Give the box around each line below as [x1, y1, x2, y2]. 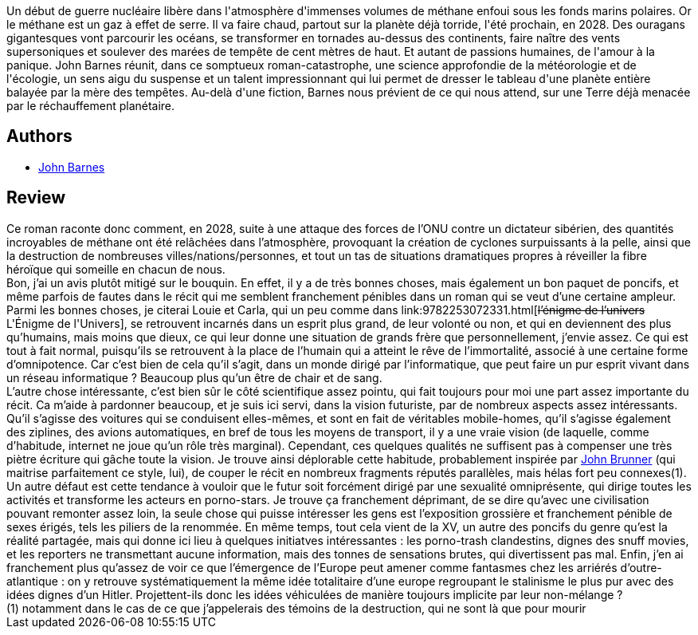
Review [6, 187, 66, 208]
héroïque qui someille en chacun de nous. [6, 262, 225, 276]
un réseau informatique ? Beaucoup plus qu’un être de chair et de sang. [6, 370, 382, 385]
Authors [6, 126, 73, 147]
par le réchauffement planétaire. [6, 99, 175, 112]
